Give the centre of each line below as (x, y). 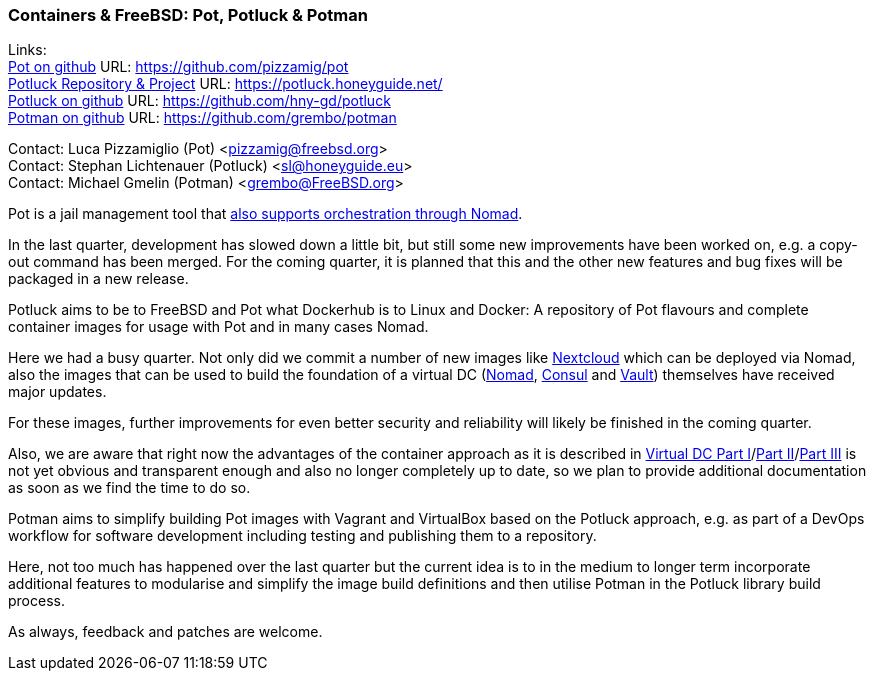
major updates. (57, 392)
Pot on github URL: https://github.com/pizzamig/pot (178, 67)
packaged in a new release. (98, 279)
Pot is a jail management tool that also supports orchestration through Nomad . (265, 214)
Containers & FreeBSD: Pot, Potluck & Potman (188, 15)
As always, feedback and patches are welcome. (165, 632)
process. (36, 601)
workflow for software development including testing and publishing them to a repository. (302, 536)
